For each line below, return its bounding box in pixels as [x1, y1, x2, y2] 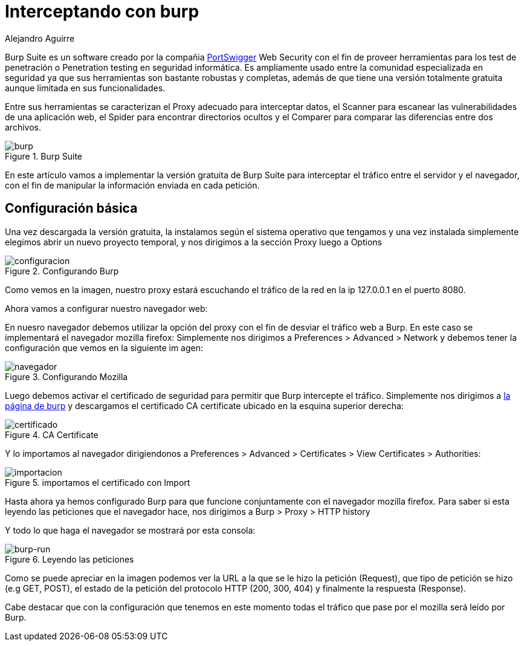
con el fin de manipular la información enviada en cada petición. [5, 179, 260, 190]
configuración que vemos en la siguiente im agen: [5, 342, 203, 353]
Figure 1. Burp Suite [5, 150, 83, 161]
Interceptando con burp [5, 1, 199, 22]
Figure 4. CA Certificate [5, 429, 99, 440]
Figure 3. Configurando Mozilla [5, 371, 128, 382]
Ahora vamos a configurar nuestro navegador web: [5, 303, 208, 314]
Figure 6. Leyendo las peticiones [5, 554, 134, 564]
